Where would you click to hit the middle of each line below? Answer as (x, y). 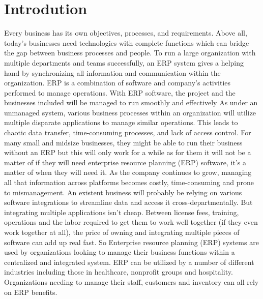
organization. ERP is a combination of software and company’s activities (118, 83)
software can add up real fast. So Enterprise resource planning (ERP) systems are (131, 242)
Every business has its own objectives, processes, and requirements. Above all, (126, 33)
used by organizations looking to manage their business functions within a (120, 252)
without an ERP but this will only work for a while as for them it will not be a (128, 152)
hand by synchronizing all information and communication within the (112, 72)
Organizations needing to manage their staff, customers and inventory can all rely (131, 281)
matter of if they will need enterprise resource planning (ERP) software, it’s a (125, 162)
